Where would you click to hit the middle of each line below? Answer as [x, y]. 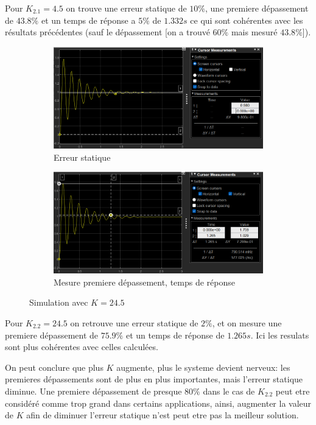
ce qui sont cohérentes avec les [247, 20]
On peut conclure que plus [54, 367]
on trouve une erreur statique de [126, 8]
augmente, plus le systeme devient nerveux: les [203, 367]
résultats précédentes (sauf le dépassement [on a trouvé [107, 32]
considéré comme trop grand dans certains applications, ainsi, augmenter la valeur [158, 403]
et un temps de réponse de [175, 335]
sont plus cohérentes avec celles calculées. [82, 347]
